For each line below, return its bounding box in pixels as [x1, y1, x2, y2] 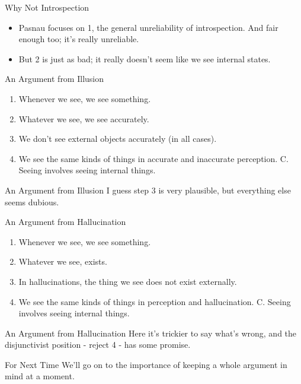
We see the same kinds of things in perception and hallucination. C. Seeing [18, 295, 291, 307]
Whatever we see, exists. [18, 255, 107, 268]
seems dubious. [5, 195, 59, 208]
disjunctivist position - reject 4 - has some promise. [5, 338, 191, 351]
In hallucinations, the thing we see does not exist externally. [18, 275, 237, 287]
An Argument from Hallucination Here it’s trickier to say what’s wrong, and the [5, 326, 297, 339]
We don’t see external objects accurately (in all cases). [18, 132, 217, 145]
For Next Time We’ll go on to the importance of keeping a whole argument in [5, 358, 287, 370]
